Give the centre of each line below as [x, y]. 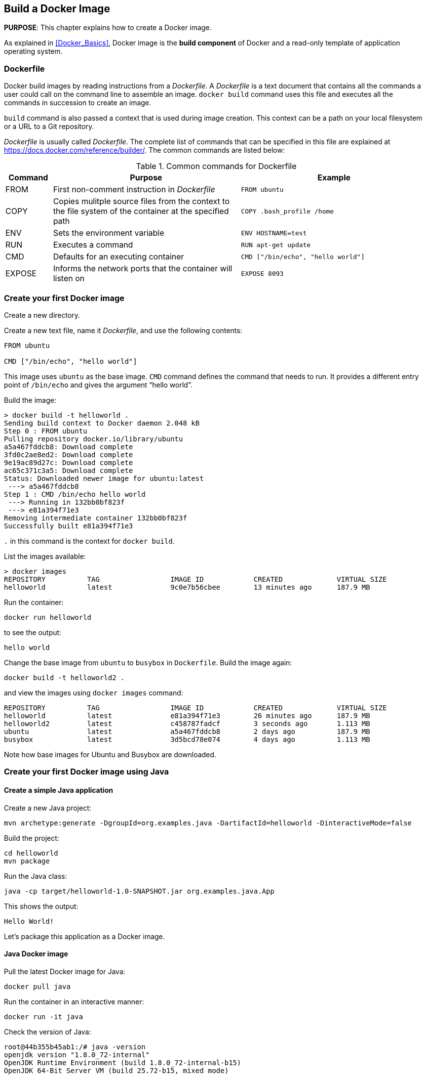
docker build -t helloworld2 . [64, 677]
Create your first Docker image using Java [87, 772]
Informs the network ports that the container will [143, 269]
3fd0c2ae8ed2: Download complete [69, 454]
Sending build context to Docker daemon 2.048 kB [102, 423]
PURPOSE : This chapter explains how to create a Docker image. [108, 28]
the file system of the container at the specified [141, 211]
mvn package [27, 861]
